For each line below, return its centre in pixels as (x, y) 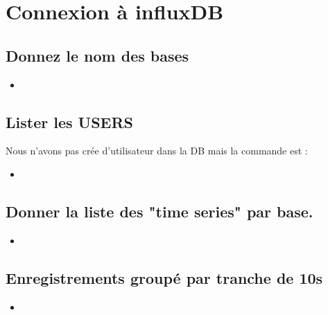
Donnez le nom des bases (97, 55)
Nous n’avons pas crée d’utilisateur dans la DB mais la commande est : (157, 151)
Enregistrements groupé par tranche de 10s (164, 277)
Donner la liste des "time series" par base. (159, 211)
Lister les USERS (69, 121)
